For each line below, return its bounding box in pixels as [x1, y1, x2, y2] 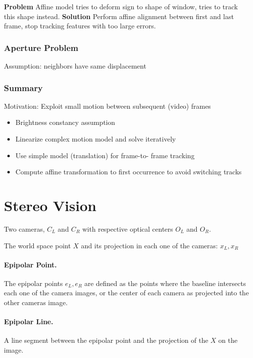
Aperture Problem [4, 41, 78, 53]
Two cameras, [4, 223, 45, 234]
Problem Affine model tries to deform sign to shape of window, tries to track [4, 1, 238, 11]
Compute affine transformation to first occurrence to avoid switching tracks [15, 167, 242, 177]
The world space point [4, 240, 71, 250]
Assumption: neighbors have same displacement [4, 61, 146, 71]
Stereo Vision [4, 195, 96, 215]
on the [218, 335, 238, 345]
